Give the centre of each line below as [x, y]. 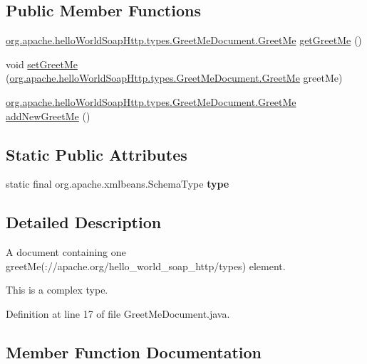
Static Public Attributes [97, 154]
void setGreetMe [42, 64]
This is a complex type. [57, 290]
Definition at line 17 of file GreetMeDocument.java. [118, 313]
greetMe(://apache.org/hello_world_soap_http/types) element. [146, 266]
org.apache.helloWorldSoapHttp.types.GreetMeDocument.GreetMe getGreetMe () [184, 40]
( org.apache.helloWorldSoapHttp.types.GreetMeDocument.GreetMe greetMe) [174, 78]
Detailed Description [84, 222]
